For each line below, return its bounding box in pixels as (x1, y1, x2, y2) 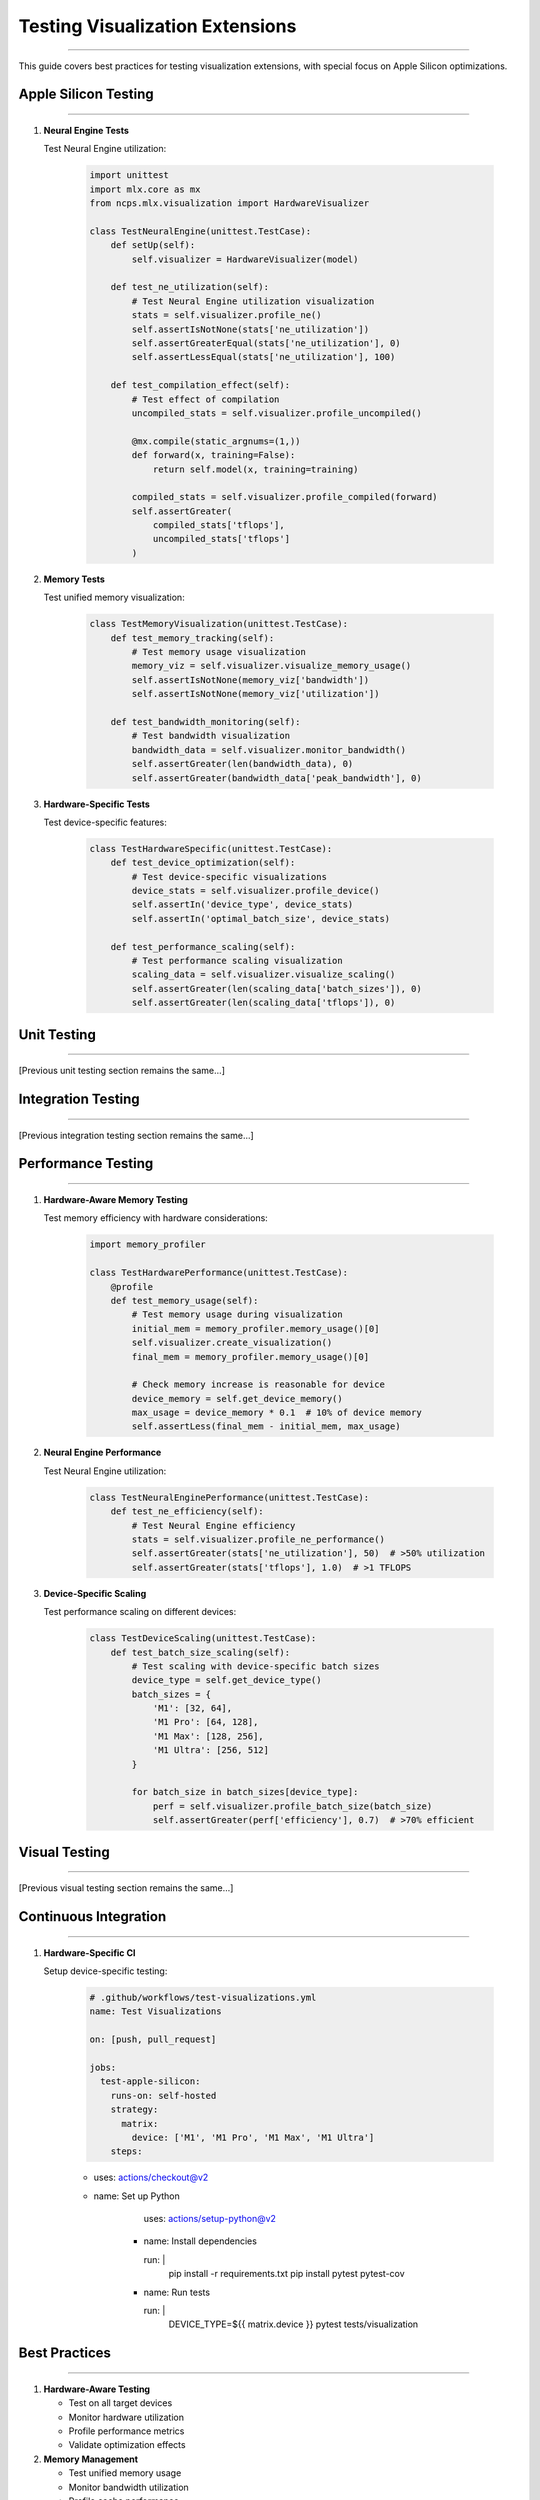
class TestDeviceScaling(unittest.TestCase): (89, 1633, 317, 1644)
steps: (110, 2146, 143, 2157)
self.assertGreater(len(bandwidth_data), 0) (131, 758, 354, 770)
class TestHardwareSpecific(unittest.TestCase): (89, 843, 333, 854)
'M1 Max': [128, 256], (152, 1730, 264, 1742)
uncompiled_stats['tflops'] (152, 533, 290, 545)
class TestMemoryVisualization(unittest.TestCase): (89, 618, 349, 630)
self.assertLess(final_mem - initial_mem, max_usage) (131, 1421, 401, 1432)
